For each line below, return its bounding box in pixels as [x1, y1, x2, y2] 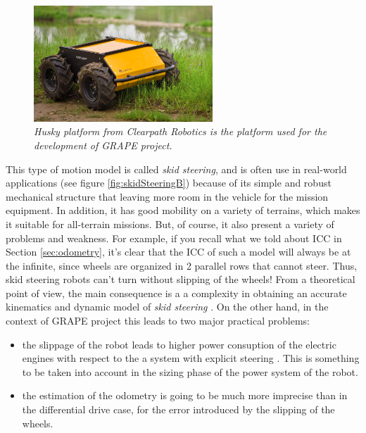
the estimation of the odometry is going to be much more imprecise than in [22, 388, 348, 403]
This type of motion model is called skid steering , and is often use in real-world [6, 161, 347, 176]
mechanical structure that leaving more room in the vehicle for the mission [6, 189, 329, 203]
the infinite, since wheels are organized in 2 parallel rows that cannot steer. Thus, [6, 258, 358, 272]
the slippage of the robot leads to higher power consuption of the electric [22, 337, 336, 351]
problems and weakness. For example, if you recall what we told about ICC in [6, 230, 342, 245]
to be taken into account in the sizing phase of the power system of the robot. [22, 364, 358, 379]
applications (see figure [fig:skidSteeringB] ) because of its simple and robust [6, 175, 332, 190]
